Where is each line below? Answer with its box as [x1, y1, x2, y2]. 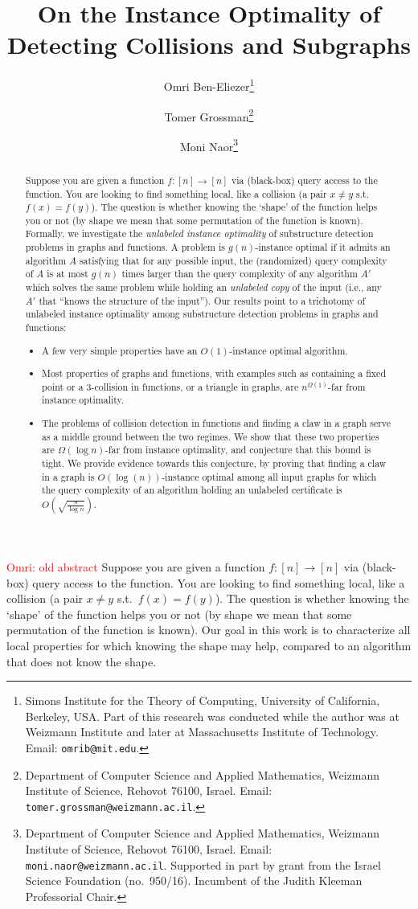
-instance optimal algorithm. [229, 343, 348, 357]
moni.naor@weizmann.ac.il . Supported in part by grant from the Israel [25, 856, 381, 873]
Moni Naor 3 [179, 135, 238, 154]
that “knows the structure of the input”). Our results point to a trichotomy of [39, 293, 366, 307]
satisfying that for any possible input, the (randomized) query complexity [79, 253, 387, 267]
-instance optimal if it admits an [255, 240, 391, 254]
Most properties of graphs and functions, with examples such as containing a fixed [42, 366, 386, 380]
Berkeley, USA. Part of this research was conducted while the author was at [25, 707, 400, 724]
